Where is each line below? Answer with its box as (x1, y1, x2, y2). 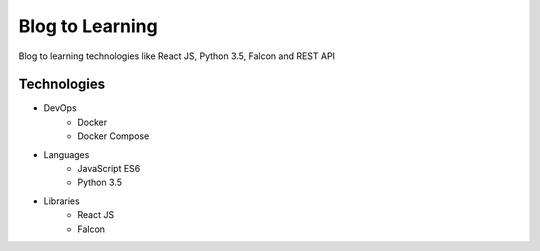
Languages (43, 148, 90, 160)
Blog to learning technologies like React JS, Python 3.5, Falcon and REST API (18, 50, 335, 62)
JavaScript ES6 (77, 163, 141, 175)
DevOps (43, 102, 77, 114)
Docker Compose (77, 130, 150, 142)
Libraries (43, 195, 80, 207)
